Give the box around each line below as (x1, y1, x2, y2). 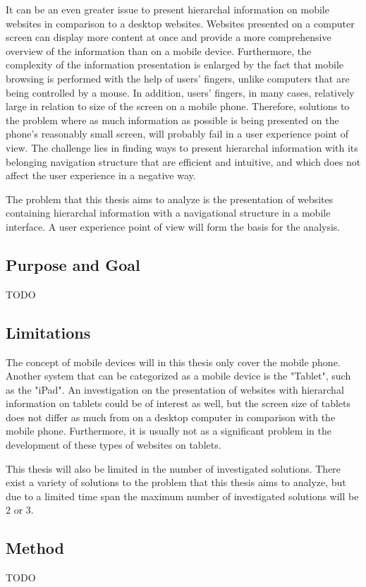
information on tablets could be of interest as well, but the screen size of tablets (6, 396, 350, 411)
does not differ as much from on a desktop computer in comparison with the (6, 409, 336, 424)
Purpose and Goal (6, 253, 140, 275)
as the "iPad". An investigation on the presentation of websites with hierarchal (6, 382, 344, 397)
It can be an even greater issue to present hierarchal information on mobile (6, 2, 329, 16)
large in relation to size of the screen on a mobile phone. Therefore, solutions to (6, 99, 350, 114)
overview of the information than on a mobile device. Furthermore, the (6, 43, 312, 58)
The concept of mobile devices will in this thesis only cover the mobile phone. (6, 354, 341, 369)
